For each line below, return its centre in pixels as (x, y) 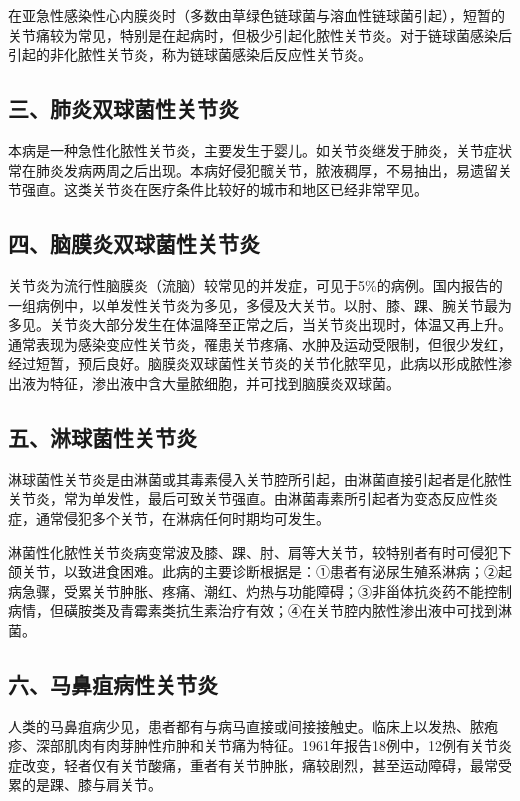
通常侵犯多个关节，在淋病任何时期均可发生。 (182, 517)
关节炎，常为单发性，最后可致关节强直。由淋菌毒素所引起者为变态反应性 (246, 498)
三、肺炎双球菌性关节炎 (123, 108)
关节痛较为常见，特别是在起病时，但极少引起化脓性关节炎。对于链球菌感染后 (260, 34)
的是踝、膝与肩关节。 (91, 784)
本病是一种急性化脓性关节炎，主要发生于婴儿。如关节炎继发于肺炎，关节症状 (260, 149)
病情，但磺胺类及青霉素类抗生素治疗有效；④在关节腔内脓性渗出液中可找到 (253, 610)
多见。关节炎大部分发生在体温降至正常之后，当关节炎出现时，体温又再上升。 (260, 324)
